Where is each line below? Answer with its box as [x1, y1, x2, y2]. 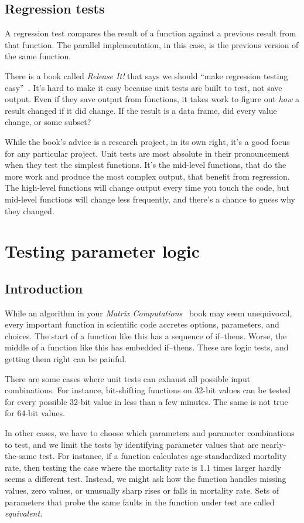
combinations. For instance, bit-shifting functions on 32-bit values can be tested [5, 384, 291, 396]
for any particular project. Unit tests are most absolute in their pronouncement [5, 147, 289, 159]
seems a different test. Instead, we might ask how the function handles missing [5, 473, 286, 485]
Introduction [5, 279, 83, 297]
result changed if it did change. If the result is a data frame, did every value [5, 104, 277, 116]
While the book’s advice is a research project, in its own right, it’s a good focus [5, 135, 290, 147]
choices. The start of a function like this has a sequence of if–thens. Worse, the [5, 329, 287, 342]
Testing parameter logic [5, 239, 200, 263]
